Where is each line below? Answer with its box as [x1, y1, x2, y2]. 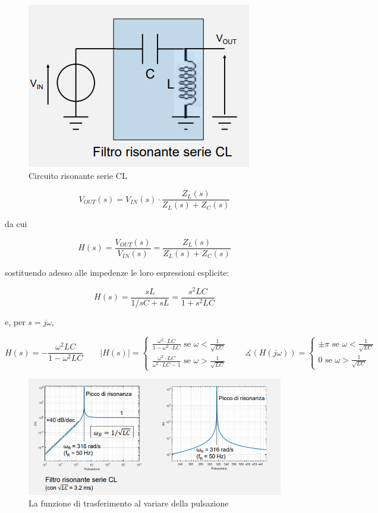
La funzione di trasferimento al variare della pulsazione [29, 497, 229, 509]
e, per [5, 315, 26, 328]
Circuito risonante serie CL [29, 169, 127, 181]
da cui [5, 218, 27, 230]
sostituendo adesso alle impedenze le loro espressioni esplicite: [5, 266, 229, 278]
